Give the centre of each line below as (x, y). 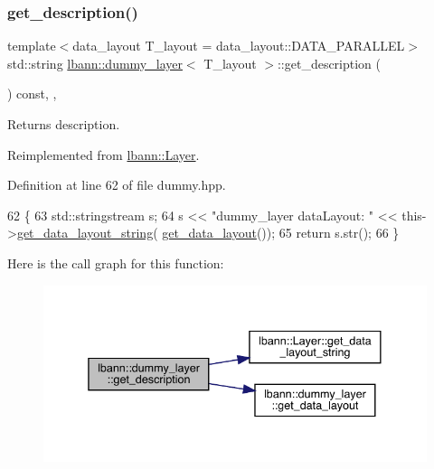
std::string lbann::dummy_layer (95, 63)
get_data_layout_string (85, 233)
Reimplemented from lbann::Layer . (104, 154)
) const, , (32, 94)
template (32, 46)
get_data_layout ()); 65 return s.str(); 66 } (281, 233)
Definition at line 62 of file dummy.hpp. (117, 185)
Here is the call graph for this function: (116, 263)
